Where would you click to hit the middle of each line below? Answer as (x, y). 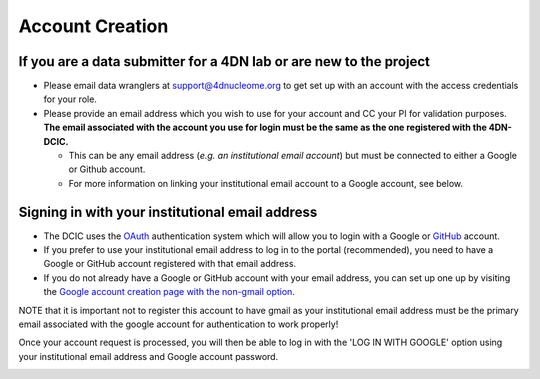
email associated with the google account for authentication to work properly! (178, 324)
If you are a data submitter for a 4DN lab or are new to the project (224, 61)
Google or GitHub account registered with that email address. (170, 264)
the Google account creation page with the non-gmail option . (169, 292)
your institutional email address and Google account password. (148, 356)
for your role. (70, 99)
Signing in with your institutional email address (168, 211)
